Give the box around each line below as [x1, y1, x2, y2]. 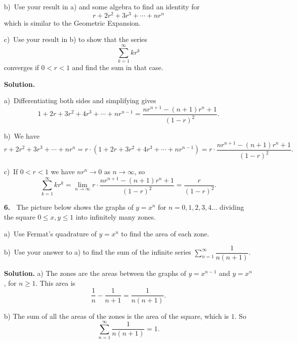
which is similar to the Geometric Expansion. [4, 17, 141, 28]
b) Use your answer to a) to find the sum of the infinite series [4, 247, 191, 257]
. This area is [36, 277, 76, 288]
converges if [4, 62, 39, 72]
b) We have [4, 131, 40, 141]
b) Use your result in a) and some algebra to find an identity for [4, 1, 200, 11]
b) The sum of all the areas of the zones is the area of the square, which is [4, 310, 229, 321]
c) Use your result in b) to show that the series [4, 34, 147, 44]
